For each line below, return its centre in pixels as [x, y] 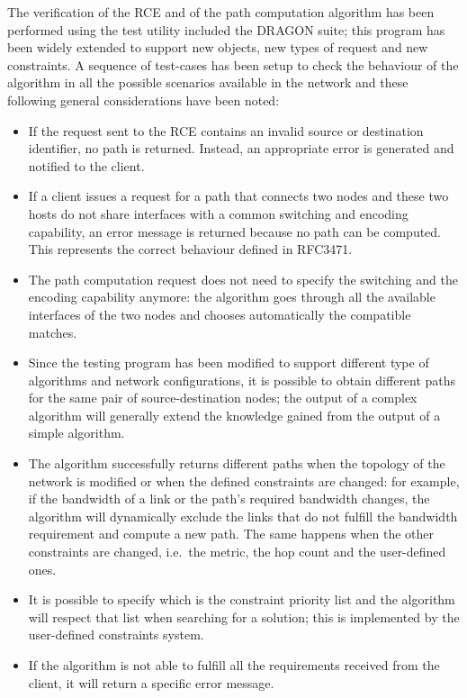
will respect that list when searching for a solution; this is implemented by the [244, 616]
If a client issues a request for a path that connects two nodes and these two [238, 196]
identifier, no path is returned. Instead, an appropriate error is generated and [241, 148]
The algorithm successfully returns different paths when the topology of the [237, 463]
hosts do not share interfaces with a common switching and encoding [218, 213]
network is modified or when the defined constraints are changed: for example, [244, 480]
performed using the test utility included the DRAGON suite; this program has [226, 29]
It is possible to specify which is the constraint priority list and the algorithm [242, 599]
